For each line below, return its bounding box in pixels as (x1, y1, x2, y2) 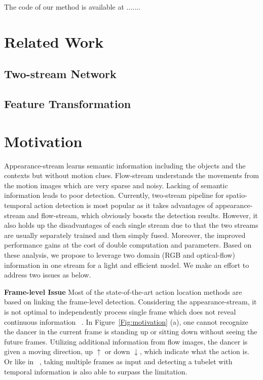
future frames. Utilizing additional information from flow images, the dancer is (4, 336, 248, 347)
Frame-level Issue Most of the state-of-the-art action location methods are (4, 286, 242, 297)
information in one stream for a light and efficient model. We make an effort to (4, 259, 249, 270)
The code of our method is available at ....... (4, 2, 140, 12)
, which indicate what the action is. (139, 346, 249, 357)
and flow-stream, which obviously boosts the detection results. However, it (27, 210, 258, 220)
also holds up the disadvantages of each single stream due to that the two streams (4, 220, 258, 230)
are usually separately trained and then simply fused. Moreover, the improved (4, 229, 246, 240)
